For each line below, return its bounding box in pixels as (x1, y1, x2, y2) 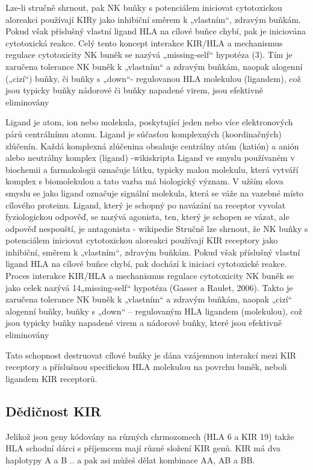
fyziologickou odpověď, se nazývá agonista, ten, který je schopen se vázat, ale (5, 210, 290, 223)
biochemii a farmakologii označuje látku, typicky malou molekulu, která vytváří (5, 163, 299, 175)
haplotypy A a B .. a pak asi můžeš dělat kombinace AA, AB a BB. (5, 453, 255, 466)
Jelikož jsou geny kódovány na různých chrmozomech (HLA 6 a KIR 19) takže (5, 430, 294, 442)
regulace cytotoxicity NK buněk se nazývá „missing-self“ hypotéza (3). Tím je (5, 48, 293, 61)
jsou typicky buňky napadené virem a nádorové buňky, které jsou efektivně (5, 316, 282, 329)
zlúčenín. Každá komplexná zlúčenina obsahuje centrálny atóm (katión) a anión (5, 139, 299, 152)
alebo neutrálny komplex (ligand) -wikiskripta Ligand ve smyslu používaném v (5, 151, 295, 164)
